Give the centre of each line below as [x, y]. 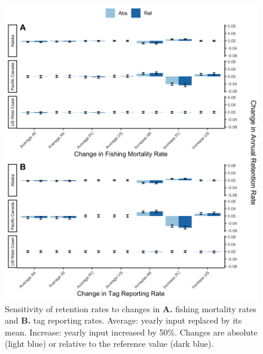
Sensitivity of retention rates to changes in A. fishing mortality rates [131, 308]
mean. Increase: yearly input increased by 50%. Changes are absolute [131, 332]
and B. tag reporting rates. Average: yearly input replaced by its [123, 320]
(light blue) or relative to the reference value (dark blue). [109, 344]
